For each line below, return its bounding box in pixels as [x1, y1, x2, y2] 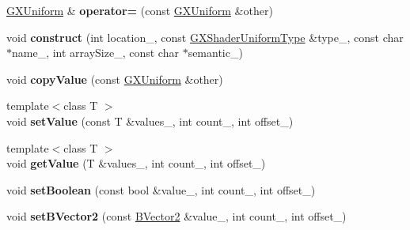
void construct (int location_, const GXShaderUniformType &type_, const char [6, 28, 404, 45]
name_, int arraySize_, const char [12, 44, 179, 61]
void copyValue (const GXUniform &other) [6, 70, 223, 87]
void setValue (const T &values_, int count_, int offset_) [6, 112, 294, 129]
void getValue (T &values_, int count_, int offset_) [6, 155, 266, 172]
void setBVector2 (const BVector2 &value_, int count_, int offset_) [6, 208, 347, 224]
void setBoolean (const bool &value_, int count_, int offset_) [6, 181, 316, 198]
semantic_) [188, 44, 243, 61]
